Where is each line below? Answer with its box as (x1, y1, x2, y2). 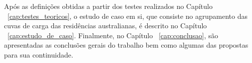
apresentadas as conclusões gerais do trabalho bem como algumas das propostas (4, 40, 249, 50)
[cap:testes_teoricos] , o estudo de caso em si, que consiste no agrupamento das (7, 10, 248, 21)
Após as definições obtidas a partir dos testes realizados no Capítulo (4, 1, 213, 11)
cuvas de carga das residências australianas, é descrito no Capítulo (4, 20, 207, 31)
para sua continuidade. (4, 49, 73, 60)
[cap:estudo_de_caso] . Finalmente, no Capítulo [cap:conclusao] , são (7, 30, 219, 40)
